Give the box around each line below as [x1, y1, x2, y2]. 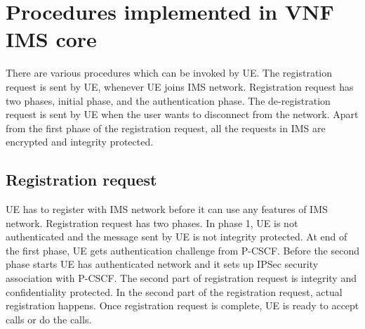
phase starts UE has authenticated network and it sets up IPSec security [6, 257, 319, 271]
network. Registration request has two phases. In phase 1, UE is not [6, 215, 298, 230]
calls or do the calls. [6, 311, 92, 326]
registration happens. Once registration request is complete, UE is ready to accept [6, 298, 359, 313]
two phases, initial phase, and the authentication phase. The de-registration [6, 93, 331, 108]
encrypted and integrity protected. [6, 134, 154, 149]
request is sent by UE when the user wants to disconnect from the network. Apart [6, 107, 359, 122]
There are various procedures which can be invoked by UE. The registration [6, 65, 333, 80]
